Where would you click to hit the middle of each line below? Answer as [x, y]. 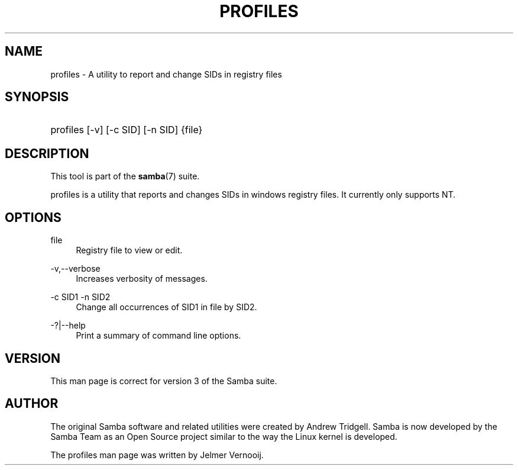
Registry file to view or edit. [129, 250]
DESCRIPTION [47, 153]
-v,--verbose [75, 269]
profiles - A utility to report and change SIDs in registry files [166, 74]
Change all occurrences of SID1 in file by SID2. [166, 307]
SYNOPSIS [37, 97]
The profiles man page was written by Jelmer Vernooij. [157, 455]
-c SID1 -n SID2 [80, 297]
